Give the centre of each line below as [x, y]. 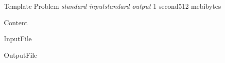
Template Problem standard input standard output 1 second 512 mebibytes [112, 6]
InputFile [18, 39]
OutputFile [21, 55]
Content [16, 22]
